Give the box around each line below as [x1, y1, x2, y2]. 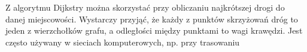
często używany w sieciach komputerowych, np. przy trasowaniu [5, 35, 240, 48]
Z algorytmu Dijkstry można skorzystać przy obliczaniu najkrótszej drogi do [5, 1, 285, 13]
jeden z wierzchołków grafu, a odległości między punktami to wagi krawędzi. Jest [5, 24, 303, 37]
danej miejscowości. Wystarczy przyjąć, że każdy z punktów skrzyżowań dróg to [5, 12, 298, 25]
